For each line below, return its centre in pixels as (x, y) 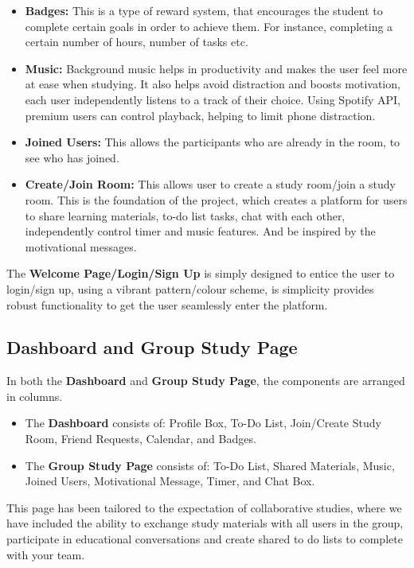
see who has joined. (72, 157)
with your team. (46, 554)
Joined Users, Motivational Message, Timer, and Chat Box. (170, 481)
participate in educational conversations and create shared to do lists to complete (205, 539)
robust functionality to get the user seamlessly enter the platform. (167, 304)
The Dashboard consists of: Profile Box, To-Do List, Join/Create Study (203, 423)
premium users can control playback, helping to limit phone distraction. (200, 115)
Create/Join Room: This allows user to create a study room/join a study (210, 184)
